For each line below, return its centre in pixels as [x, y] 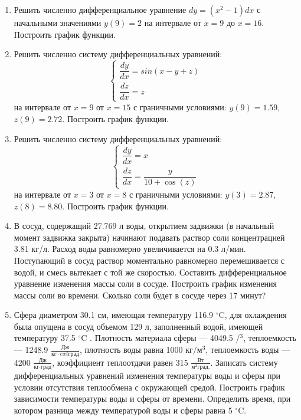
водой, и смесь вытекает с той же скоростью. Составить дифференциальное [150, 272]
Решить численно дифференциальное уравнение [100, 9]
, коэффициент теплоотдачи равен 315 [120, 362]
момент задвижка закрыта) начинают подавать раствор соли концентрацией [149, 237]
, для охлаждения [256, 315]
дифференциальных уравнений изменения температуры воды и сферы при [147, 375]
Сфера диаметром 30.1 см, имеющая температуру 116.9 [114, 315]
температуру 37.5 [45, 338]
